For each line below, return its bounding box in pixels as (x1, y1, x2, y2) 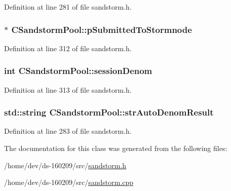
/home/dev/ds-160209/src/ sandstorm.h (4, 160, 127, 170)
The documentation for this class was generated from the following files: (4, 143, 227, 154)
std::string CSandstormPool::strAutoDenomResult (4, 106, 214, 119)
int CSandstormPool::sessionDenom (4, 64, 152, 77)
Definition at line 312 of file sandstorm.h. (4, 43, 132, 53)
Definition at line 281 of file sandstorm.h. (4, 2, 132, 12)
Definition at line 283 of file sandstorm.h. (4, 126, 132, 136)
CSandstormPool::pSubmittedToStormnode (11, 23, 192, 35)
